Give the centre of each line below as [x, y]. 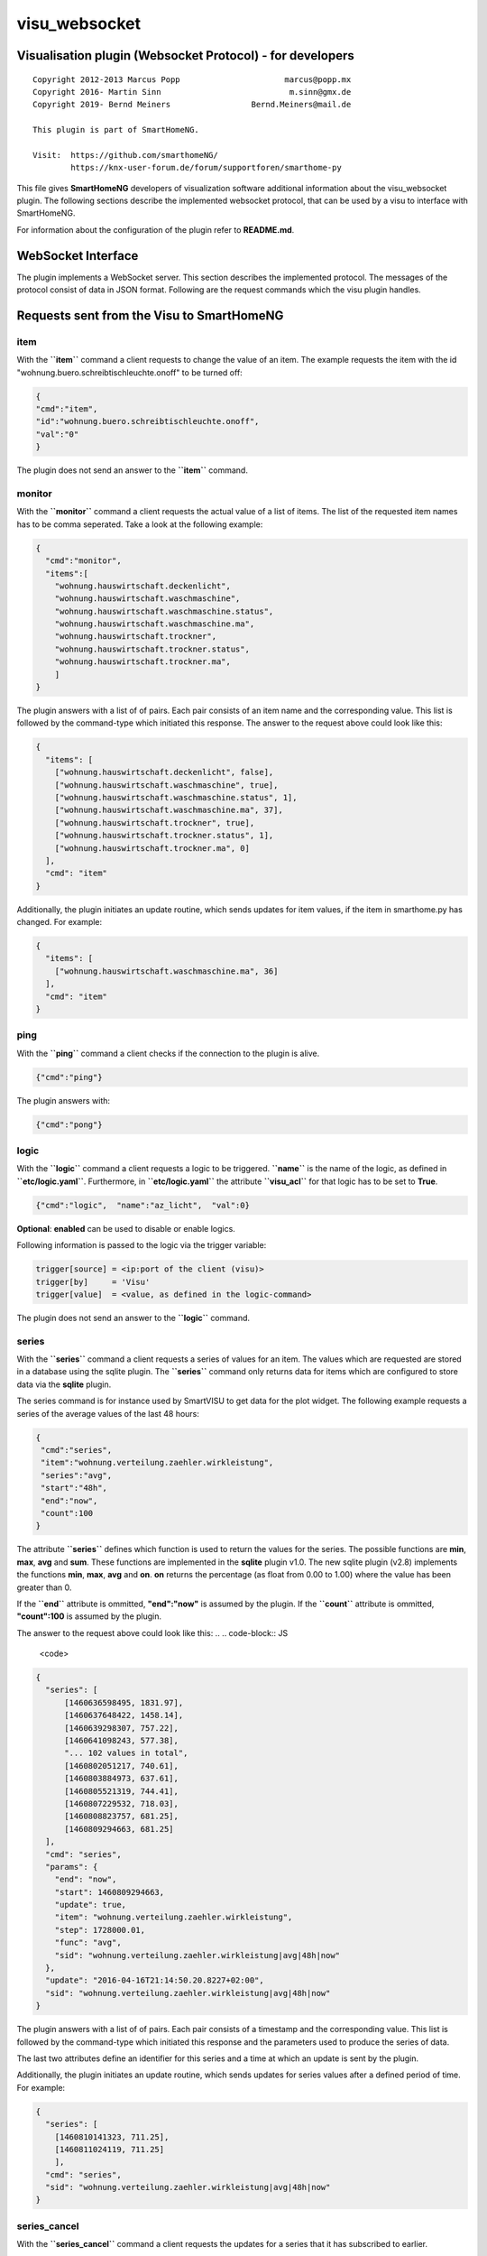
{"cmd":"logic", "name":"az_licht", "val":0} [142, 1205]
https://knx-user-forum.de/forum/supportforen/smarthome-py [206, 168]
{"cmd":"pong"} [69, 1124]
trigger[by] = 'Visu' [93, 1282]
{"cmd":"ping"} [69, 1077]
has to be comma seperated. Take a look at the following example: [140, 524]
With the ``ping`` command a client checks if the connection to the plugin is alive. [168, 1053]
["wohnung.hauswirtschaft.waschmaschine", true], [166, 785]
